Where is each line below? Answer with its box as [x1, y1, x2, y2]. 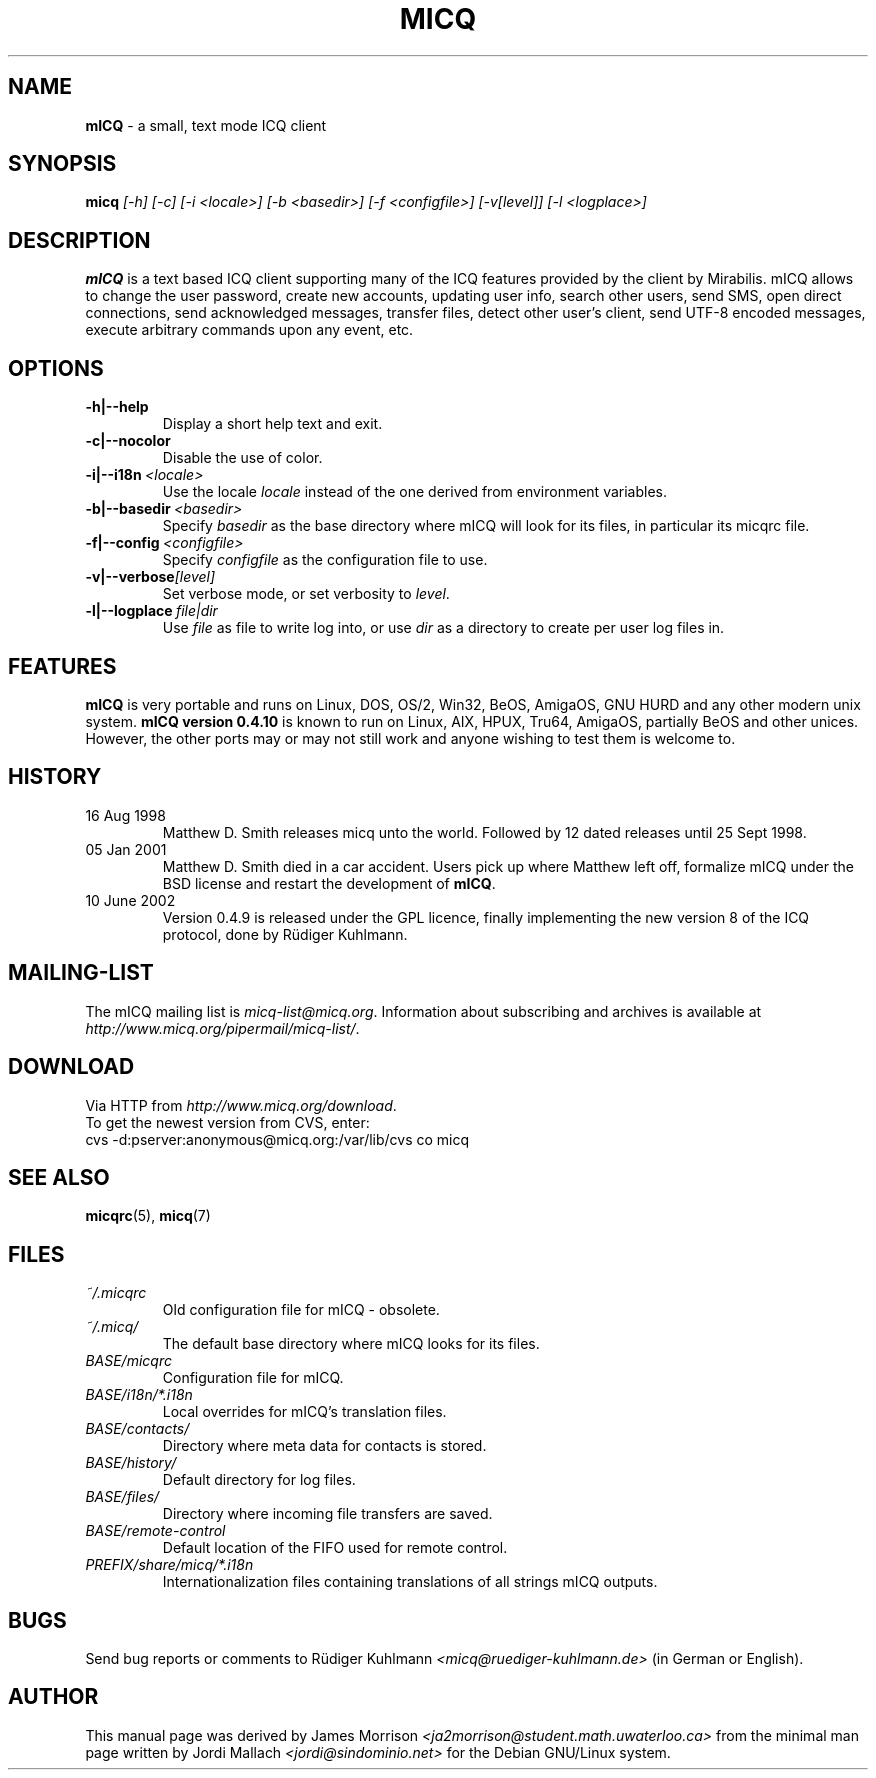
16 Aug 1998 [85, 806, 166, 824]
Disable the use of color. [162, 449, 323, 467]
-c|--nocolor [85, 432, 171, 450]
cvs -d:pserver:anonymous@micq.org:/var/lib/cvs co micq [85, 1130, 470, 1148]
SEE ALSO [8, 1164, 110, 1190]
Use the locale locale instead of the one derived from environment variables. [162, 483, 668, 501]
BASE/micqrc [85, 1352, 172, 1370]
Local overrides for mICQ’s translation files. [162, 1403, 447, 1421]
